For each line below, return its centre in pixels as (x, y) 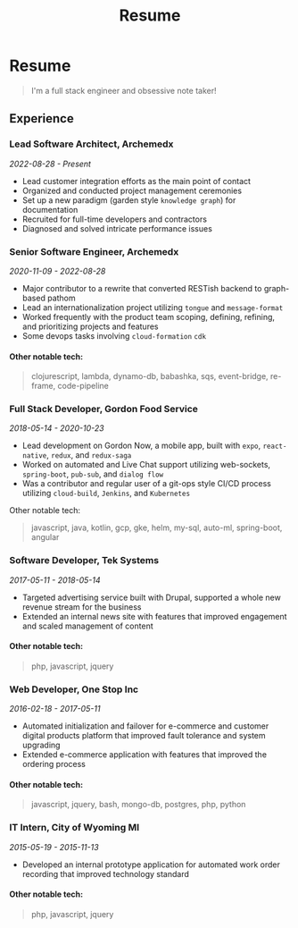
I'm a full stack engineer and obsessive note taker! (124, 90)
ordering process (54, 764)
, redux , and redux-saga (89, 455)
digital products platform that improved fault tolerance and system (144, 736)
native (34, 456)
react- (275, 447)
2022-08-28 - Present (50, 164)
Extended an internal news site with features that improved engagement (154, 616)
